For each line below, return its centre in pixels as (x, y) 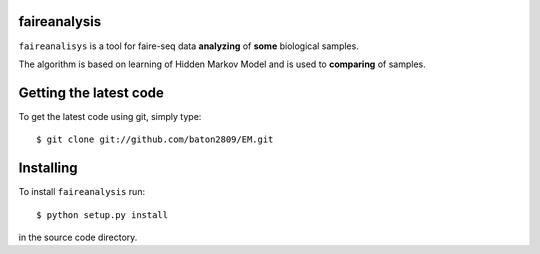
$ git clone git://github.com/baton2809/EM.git (155, 139)
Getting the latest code (91, 92)
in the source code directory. (78, 237)
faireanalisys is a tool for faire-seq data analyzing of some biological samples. (188, 46)
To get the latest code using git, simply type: (110, 116)
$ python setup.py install (102, 214)
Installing (48, 168)
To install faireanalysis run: (81, 192)
